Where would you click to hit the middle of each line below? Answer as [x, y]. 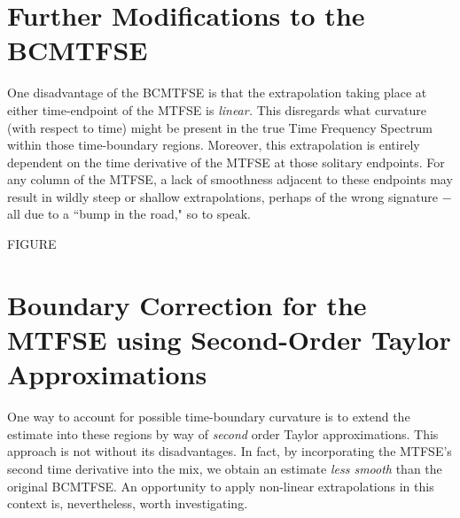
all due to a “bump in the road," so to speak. [129, 214]
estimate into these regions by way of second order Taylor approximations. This [223, 433]
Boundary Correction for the [187, 304]
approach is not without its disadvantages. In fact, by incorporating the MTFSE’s [230, 451]
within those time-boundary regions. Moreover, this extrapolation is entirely [214, 145]
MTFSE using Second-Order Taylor [229, 340]
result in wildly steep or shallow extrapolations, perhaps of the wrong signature [223, 196]
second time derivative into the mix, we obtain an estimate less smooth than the [225, 468]
